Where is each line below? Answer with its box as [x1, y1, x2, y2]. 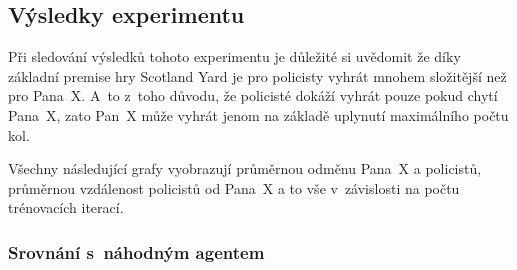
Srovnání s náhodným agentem [8, 239, 265, 264]
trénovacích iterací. [8, 197, 124, 218]
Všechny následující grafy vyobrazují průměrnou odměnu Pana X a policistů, [8, 158, 482, 179]
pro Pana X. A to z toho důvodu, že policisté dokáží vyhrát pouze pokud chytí [8, 85, 498, 106]
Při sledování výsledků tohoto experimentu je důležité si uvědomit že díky [8, 46, 461, 67]
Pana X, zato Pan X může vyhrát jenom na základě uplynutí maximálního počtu [8, 104, 509, 125]
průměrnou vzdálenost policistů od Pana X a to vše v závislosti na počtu [8, 177, 460, 198]
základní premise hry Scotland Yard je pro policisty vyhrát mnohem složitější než [8, 65, 507, 86]
